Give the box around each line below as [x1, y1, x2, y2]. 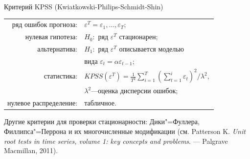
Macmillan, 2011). [4, 145, 58, 156]
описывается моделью [119, 44, 184, 54]
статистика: [44, 71, 78, 81]
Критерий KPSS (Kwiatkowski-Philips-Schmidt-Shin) [4, 1, 163, 11]
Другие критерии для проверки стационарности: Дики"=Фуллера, [4, 116, 200, 127]
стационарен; [119, 31, 158, 42]
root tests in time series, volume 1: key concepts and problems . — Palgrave [4, 135, 228, 146]
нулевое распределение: [7, 98, 78, 108]
